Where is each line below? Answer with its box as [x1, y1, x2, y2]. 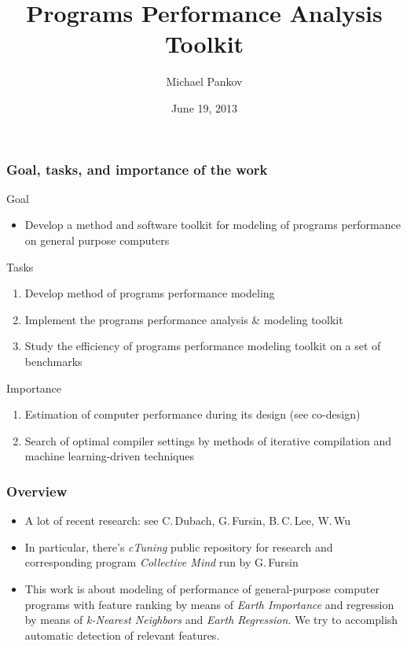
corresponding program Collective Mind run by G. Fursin [24, 554, 299, 570]
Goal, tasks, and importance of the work [6, 159, 268, 179]
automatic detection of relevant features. [24, 626, 220, 643]
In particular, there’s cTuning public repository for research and [24, 538, 333, 555]
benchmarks [24, 353, 82, 369]
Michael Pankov [166, 73, 243, 90]
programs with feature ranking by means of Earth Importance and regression [24, 596, 394, 612]
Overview [6, 481, 68, 500]
